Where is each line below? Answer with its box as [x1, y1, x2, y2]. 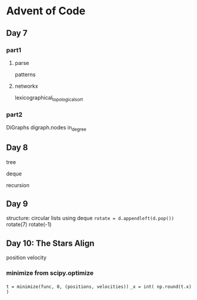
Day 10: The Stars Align [6, 238, 95, 248]
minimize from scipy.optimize [6, 269, 94, 277]
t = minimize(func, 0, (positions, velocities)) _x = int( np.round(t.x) [6, 283, 192, 290]
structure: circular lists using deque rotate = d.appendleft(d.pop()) [6, 215, 174, 222]
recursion [6, 181, 30, 188]
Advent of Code [6, 4, 86, 18]
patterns [14, 70, 36, 78]
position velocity [6, 254, 46, 261]
